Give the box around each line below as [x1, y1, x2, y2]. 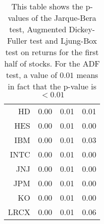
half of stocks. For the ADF [4, 58, 100, 69]
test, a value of [6, 69, 57, 80]
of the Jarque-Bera [31, 12, 97, 23]
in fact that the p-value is [7, 80, 97, 92]
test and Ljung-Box [30, 35, 97, 46]
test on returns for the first [5, 46, 99, 58]
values [7, 12, 29, 23]
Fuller [7, 35, 27, 46]
